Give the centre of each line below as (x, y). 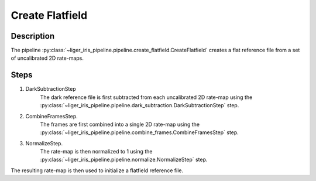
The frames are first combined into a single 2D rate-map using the (120, 124)
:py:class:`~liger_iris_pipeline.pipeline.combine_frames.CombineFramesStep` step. (140, 132)
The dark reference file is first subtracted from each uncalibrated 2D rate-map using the (146, 97)
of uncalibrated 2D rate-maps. (47, 58)
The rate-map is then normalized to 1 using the (96, 152)
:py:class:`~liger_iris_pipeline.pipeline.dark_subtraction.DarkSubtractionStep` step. (140, 105)
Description (33, 36)
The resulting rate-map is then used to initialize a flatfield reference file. (97, 170)
